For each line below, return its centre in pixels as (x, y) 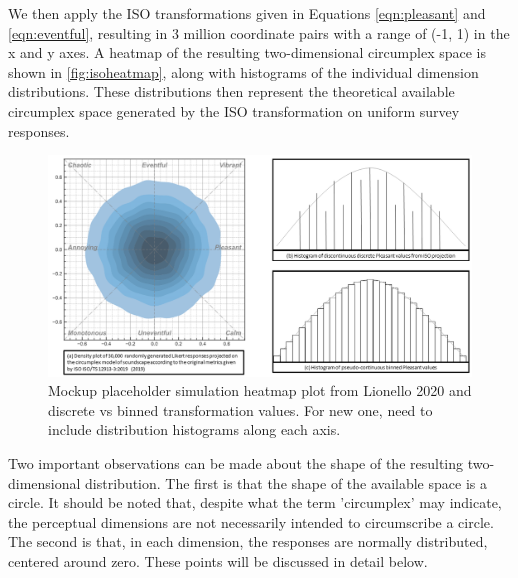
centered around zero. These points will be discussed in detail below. (218, 561)
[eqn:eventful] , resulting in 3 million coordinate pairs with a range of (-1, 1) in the (259, 32)
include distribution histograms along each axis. (194, 429)
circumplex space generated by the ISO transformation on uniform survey (234, 110)
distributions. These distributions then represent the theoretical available (231, 91)
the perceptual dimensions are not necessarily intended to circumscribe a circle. (251, 521)
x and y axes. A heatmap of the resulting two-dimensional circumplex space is (247, 52)
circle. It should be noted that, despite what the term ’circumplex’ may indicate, (255, 502)
